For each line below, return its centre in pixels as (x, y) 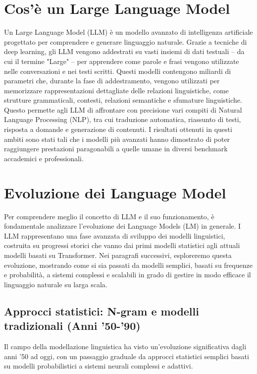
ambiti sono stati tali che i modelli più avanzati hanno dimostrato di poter (117, 139)
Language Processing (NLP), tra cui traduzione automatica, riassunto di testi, (123, 119)
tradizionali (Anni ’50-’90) (72, 326)
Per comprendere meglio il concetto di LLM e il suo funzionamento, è (109, 216)
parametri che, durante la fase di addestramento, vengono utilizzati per (112, 81)
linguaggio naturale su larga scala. (56, 284)
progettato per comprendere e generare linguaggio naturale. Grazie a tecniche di (126, 41)
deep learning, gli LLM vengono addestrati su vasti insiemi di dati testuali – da (124, 51)
